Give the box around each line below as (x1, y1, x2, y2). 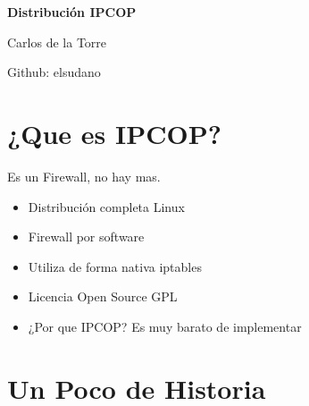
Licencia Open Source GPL (28, 287, 178, 306)
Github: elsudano (7, 63, 101, 81)
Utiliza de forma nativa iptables (28, 257, 202, 275)
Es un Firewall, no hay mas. (7, 166, 161, 185)
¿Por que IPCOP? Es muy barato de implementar (28, 317, 302, 335)
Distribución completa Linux (28, 197, 185, 216)
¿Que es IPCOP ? (7, 114, 221, 151)
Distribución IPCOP (7, 3, 137, 21)
